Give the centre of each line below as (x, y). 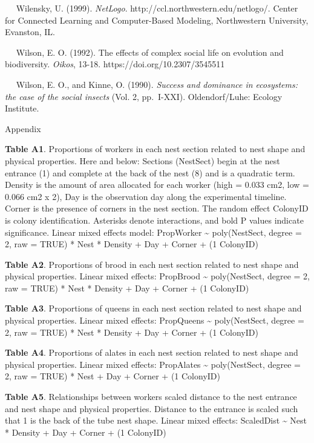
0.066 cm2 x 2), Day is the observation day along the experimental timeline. (146, 196)
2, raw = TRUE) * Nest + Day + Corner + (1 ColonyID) (113, 376)
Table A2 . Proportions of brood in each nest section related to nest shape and (152, 264)
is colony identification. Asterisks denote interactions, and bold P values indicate (154, 220)
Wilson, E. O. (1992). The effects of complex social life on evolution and (150, 52)
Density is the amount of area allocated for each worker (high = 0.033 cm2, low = (157, 185)
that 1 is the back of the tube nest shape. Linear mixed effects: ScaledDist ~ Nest (156, 420)
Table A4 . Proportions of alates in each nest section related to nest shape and (152, 352)
